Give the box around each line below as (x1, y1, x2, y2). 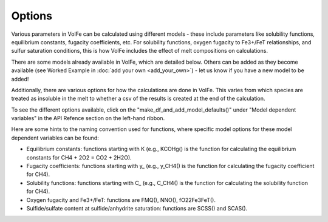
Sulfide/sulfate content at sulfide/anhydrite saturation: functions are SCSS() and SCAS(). (26, 204, 248, 212)
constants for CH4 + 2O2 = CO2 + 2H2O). (26, 153, 132, 161)
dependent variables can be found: (11, 134, 100, 141)
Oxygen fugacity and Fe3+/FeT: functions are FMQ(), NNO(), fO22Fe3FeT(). (26, 196, 216, 203)
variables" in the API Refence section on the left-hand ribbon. (11, 115, 165, 122)
